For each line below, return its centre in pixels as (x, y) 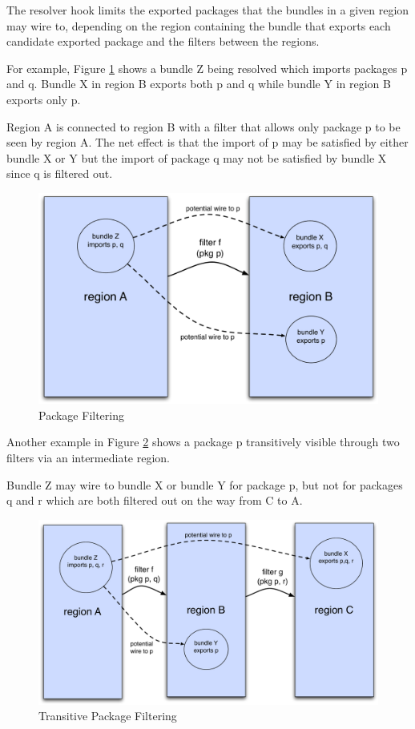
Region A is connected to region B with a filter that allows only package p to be (203, 126)
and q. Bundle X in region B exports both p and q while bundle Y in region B (199, 84)
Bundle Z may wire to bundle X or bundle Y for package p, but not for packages (205, 484)
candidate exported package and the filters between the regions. (163, 41)
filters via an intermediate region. (88, 458)
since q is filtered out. (60, 173)
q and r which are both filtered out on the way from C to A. (155, 500)
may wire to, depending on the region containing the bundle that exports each (199, 25)
